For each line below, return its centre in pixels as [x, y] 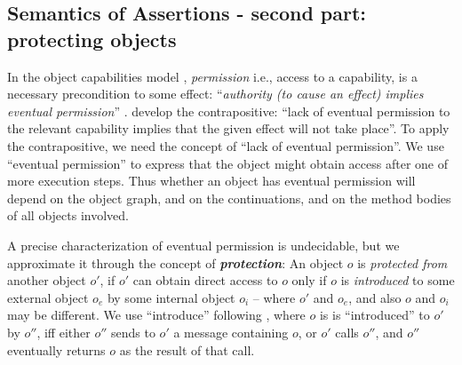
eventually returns [56, 349]
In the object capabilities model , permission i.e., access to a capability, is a [212, 76]
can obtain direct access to [205, 280]
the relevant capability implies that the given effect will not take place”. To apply [228, 128]
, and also [375, 297]
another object [47, 280]
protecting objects [92, 39]
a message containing [231, 332]
